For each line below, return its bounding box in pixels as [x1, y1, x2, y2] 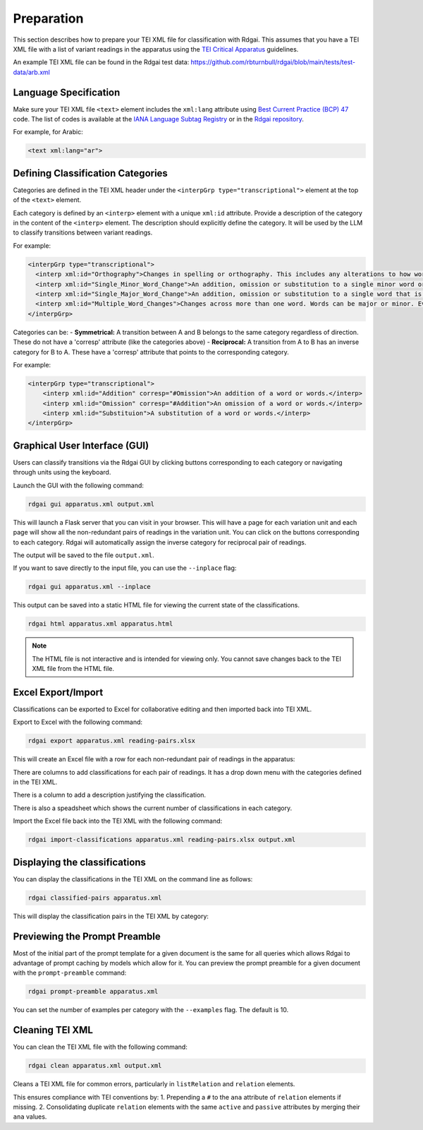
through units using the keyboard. [13, 468, 111, 477]
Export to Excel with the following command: [13, 718, 143, 727]
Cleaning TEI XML [13, 1024, 93, 1036]
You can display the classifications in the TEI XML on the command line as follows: [13, 874, 253, 883]
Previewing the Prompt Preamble [13, 930, 161, 942]
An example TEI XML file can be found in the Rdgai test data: [13, 58, 190, 66]
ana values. [13, 1112, 47, 1121]
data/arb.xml [13, 68, 51, 76]
